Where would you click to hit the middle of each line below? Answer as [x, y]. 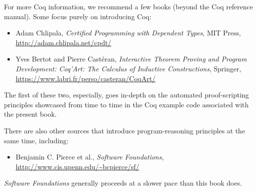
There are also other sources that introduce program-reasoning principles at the [125, 130]
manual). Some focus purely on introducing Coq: [78, 16]
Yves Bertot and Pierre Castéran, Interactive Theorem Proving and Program [131, 59]
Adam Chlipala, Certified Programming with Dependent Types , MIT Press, [128, 33]
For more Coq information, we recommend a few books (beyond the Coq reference [128, 6]
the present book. [30, 114]
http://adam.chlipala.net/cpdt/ [64, 42]
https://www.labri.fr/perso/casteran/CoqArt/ [86, 78]
